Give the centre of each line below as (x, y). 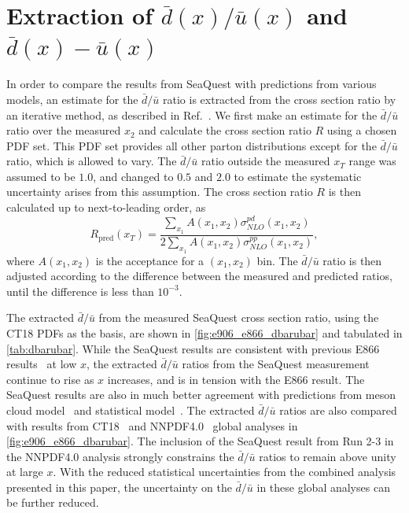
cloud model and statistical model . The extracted (131, 410)
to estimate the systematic (298, 176)
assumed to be (41, 176)
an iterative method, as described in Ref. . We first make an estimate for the (192, 114)
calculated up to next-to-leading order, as (106, 207)
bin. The (277, 260)
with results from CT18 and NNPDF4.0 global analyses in (152, 425)
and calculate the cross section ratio (225, 130)
